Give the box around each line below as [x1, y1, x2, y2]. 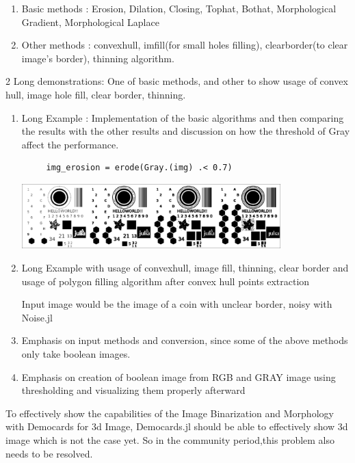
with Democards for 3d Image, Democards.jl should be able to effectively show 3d [5, 419, 348, 434]
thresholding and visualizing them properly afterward [21, 383, 246, 397]
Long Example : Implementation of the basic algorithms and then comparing [21, 110, 344, 124]
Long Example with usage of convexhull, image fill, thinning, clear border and [21, 261, 349, 275]
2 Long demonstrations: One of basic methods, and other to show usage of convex [5, 74, 348, 88]
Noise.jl [21, 310, 53, 324]
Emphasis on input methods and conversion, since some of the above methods [21, 333, 348, 347]
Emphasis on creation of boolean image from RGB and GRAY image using [21, 369, 336, 384]
